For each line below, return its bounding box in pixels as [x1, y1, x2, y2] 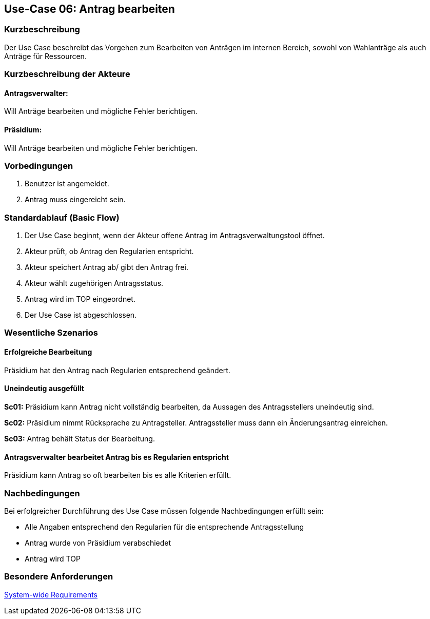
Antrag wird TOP [25, 554, 81, 563]
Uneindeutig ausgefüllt [4, 384, 84, 393]
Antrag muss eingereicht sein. [25, 195, 126, 204]
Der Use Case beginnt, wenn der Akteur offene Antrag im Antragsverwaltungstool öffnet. [25, 231, 325, 240]
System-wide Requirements [4, 590, 98, 599]
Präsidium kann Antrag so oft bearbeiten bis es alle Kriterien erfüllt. [4, 471, 231, 480]
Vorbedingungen [4, 160, 73, 171]
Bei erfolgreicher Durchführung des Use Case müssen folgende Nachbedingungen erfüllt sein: [4, 506, 324, 515]
